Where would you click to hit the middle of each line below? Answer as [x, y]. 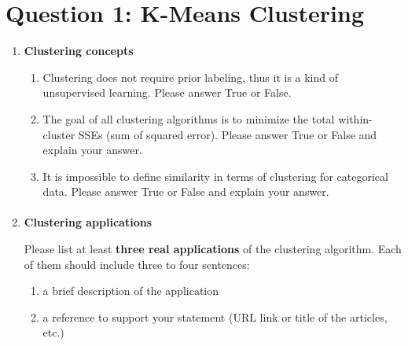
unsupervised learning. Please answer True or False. [167, 92]
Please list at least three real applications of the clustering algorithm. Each [213, 249]
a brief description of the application [131, 291]
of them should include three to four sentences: [137, 264]
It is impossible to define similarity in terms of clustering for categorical [215, 176]
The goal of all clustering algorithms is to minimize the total [189, 118]
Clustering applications [88, 222]
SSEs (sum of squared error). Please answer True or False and [228, 134]
